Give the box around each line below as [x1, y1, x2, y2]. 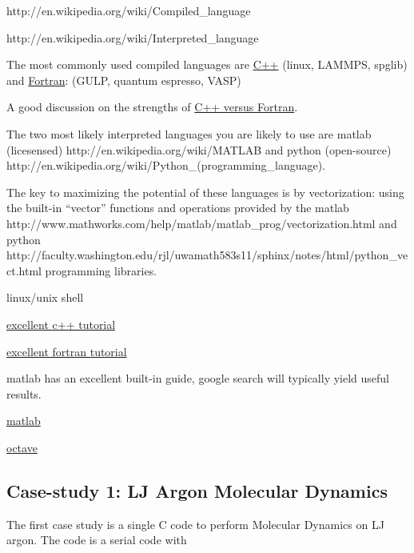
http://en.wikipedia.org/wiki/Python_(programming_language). [6, 157, 326, 174]
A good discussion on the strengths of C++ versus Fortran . [6, 98, 298, 115]
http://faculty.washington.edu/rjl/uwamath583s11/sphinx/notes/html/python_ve [6, 246, 408, 263]
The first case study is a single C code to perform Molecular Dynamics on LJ [6, 515, 384, 532]
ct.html [6, 262, 42, 279]
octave [6, 439, 38, 455]
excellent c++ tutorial [6, 315, 116, 332]
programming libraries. [45, 262, 157, 279]
